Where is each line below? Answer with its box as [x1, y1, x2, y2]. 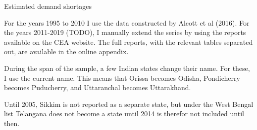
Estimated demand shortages [4, 1, 92, 11]
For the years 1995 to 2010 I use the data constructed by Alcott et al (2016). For [4, 17, 250, 28]
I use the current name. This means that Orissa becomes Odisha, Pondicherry [4, 72, 240, 83]
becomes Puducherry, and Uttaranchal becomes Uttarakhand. [4, 82, 191, 93]
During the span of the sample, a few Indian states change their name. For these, [4, 63, 250, 73]
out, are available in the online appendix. [4, 46, 129, 57]
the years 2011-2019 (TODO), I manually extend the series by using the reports [4, 27, 246, 37]
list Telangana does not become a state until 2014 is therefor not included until [4, 108, 244, 119]
